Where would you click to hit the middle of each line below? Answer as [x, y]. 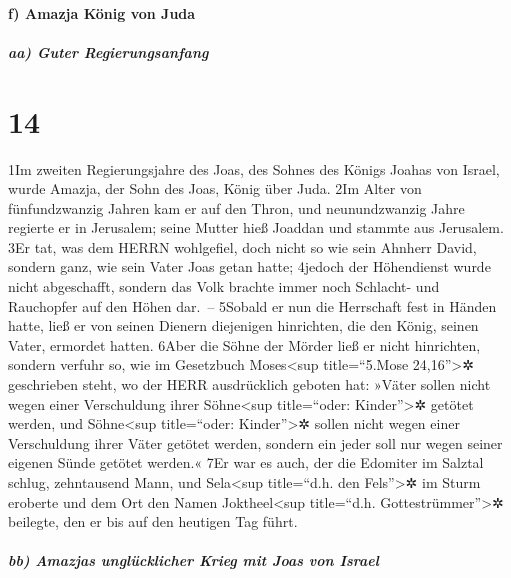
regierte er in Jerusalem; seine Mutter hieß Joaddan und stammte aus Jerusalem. [256, 227]
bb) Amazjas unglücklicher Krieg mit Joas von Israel [193, 560]
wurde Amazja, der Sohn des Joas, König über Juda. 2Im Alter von [215, 188]
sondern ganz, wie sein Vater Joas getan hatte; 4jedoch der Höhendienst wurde [249, 266]
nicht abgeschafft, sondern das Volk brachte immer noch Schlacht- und [224, 286]
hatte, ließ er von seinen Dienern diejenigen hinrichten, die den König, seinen [243, 325]
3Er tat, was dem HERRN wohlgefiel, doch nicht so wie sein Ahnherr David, [242, 246]
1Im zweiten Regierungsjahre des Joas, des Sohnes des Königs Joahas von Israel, [254, 168]
